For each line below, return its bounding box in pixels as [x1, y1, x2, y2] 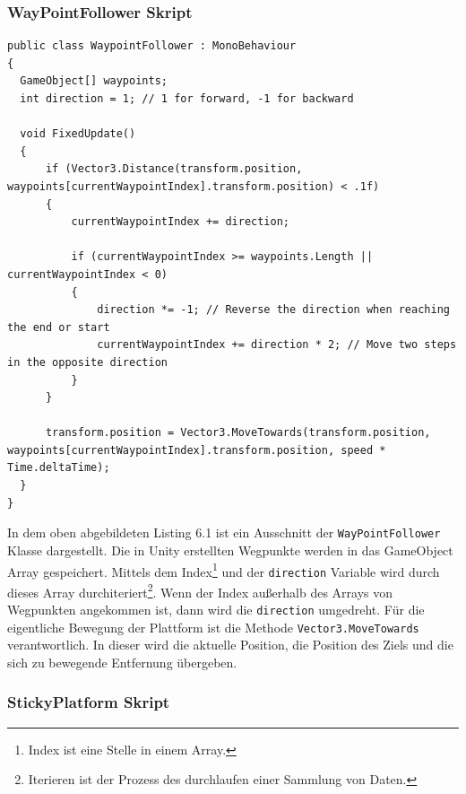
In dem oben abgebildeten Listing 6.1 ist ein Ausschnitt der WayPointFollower [7, 523, 441, 542]
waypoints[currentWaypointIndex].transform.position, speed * [7, 443, 386, 457]
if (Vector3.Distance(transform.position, [45, 162, 303, 176]
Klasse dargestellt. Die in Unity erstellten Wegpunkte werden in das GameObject [7, 540, 453, 559]
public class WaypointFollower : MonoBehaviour [7, 39, 297, 53]
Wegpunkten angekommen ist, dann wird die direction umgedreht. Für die [7, 600, 425, 619]
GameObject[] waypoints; [20, 74, 168, 88]
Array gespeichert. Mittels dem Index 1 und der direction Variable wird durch [7, 559, 440, 580]
